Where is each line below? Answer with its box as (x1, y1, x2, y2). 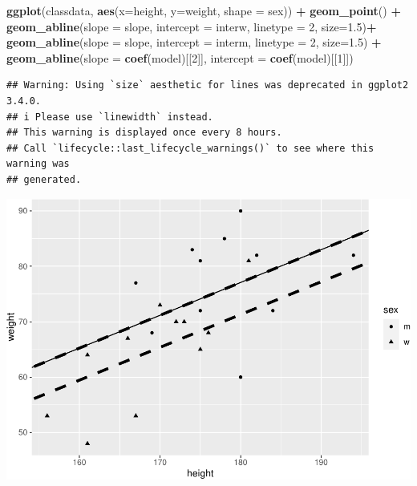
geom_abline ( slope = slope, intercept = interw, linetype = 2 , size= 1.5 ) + (6, 18, 377, 34)
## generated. (6, 173, 82, 185)
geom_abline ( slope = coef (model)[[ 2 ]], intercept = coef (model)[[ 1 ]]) (6, 49, 354, 66)
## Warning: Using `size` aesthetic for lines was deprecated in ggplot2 (6, 79, 409, 91)
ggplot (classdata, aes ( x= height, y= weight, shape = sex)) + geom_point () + (6, 2, 401, 18)
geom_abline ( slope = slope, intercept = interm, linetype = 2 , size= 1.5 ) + (6, 34, 382, 51)
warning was (6, 158, 70, 170)
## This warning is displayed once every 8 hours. (6, 127, 282, 139)
